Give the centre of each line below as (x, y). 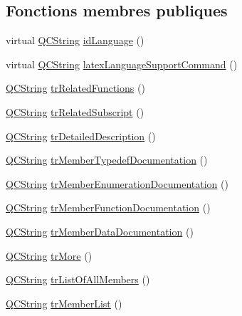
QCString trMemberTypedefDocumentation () (107, 160)
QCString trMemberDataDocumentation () (100, 231)
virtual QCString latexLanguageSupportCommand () (122, 64)
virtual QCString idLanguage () (75, 40)
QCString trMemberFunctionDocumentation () (108, 207)
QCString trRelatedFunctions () (75, 88)
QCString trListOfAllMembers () (78, 279)
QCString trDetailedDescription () (81, 136)
